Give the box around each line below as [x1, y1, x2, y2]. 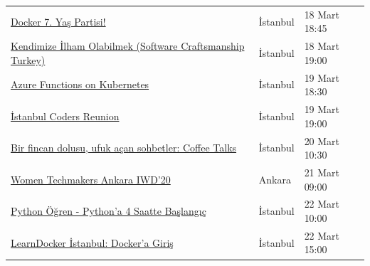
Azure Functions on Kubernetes [11, 77, 149, 92]
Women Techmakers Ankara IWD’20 [11, 171, 171, 186]
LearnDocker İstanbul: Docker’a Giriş [11, 235, 174, 250]
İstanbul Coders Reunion [11, 108, 120, 123]
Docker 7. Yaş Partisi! [11, 14, 106, 28]
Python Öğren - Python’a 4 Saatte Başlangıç [11, 203, 206, 218]
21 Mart [304, 164, 340, 179]
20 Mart [304, 133, 340, 148]
